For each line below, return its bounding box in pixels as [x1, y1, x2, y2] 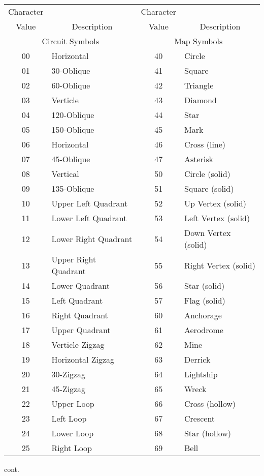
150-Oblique [51, 124, 94, 135]
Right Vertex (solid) [184, 259, 255, 271]
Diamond [184, 94, 217, 106]
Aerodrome [184, 324, 223, 336]
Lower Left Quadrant [51, 212, 127, 224]
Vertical [51, 168, 79, 180]
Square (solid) [184, 183, 234, 194]
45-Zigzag [51, 383, 86, 395]
